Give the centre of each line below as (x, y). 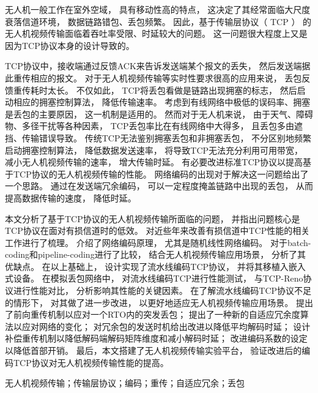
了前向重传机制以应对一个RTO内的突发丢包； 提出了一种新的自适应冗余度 (153, 314)
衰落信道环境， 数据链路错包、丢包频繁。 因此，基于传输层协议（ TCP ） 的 (158, 21)
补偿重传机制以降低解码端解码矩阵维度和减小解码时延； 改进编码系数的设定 (156, 338)
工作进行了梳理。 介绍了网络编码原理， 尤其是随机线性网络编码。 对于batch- (158, 242)
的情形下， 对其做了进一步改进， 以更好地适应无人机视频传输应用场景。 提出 (159, 302)
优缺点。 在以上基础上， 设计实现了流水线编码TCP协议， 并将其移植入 (147, 266)
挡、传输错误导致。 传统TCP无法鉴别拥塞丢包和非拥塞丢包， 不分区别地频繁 (158, 137)
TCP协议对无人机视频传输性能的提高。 (91, 362)
